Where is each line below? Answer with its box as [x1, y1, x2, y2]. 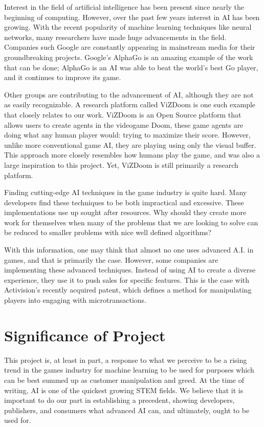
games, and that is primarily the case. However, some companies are [4, 254, 218, 265]
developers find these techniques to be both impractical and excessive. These [4, 197, 244, 207]
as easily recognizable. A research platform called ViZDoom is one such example [4, 99, 256, 110]
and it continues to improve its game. [4, 72, 121, 83]
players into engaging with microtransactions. [4, 295, 147, 305]
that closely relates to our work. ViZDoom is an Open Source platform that [4, 109, 241, 120]
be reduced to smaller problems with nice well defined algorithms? [4, 227, 212, 238]
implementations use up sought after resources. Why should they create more [4, 207, 247, 218]
